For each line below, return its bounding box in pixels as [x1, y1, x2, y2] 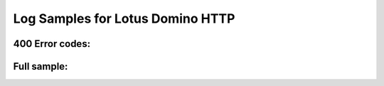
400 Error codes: [13, 38, 91, 50]
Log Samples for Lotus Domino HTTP [13, 11, 235, 26]
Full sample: [13, 60, 68, 72]
